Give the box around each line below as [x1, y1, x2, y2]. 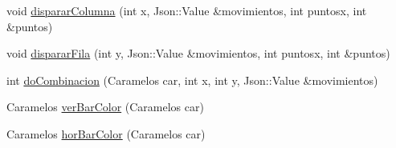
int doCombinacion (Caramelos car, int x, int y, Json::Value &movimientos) [6, 71, 378, 88]
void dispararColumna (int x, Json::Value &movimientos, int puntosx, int [6, 2, 367, 18]
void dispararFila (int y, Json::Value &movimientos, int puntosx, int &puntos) [6, 45, 390, 62]
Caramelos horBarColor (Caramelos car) [6, 125, 206, 142]
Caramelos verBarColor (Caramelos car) [6, 98, 204, 115]
